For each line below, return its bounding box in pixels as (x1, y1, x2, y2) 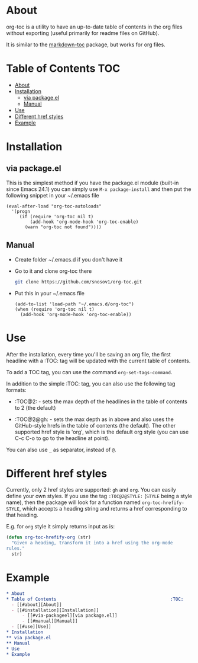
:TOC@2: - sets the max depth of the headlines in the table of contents (14, 398, 187, 405)
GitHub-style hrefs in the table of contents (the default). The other (14, 422, 176, 429)
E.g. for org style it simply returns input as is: (6, 523, 115, 530)
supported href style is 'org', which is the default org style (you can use (14, 428, 189, 435)
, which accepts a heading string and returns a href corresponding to (19, 505, 187, 512)
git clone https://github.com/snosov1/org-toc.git (14, 279, 142, 285)
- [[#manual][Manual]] (21, 618, 78, 624)
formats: (6, 386, 27, 393)
